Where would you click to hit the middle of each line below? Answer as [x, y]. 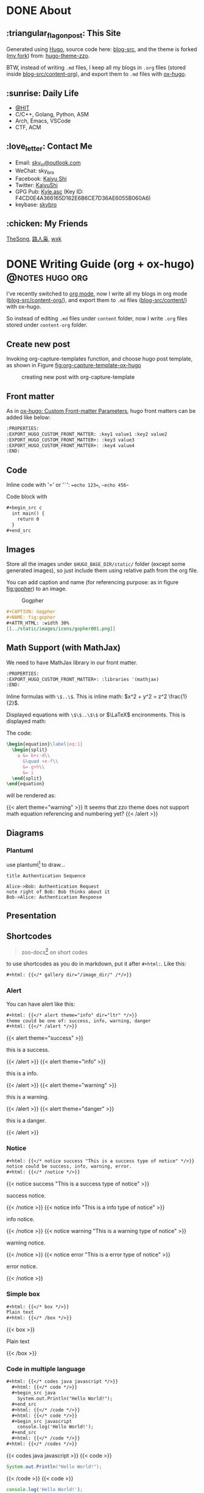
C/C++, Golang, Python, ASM [52, 114]
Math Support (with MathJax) [63, 648]
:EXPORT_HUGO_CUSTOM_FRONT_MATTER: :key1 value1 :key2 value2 [87, 434]
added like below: [28, 417]
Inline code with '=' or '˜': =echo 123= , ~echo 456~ [68, 485]
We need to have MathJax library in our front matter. [72, 662]
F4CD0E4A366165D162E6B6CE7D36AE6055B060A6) [83, 198]
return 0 [28, 519]
